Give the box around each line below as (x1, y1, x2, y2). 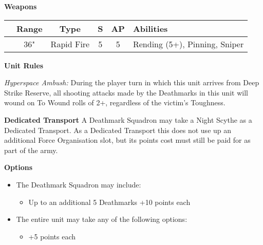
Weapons (4, 1, 37, 11)
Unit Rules (4, 60, 44, 70)
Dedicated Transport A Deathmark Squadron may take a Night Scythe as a (4, 114, 252, 125)
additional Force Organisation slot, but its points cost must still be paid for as (4, 135, 251, 145)
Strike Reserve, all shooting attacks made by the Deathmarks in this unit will (4, 87, 248, 98)
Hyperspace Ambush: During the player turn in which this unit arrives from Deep (4, 77, 259, 88)
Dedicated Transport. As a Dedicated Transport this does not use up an (4, 124, 232, 135)
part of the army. (4, 144, 58, 155)
